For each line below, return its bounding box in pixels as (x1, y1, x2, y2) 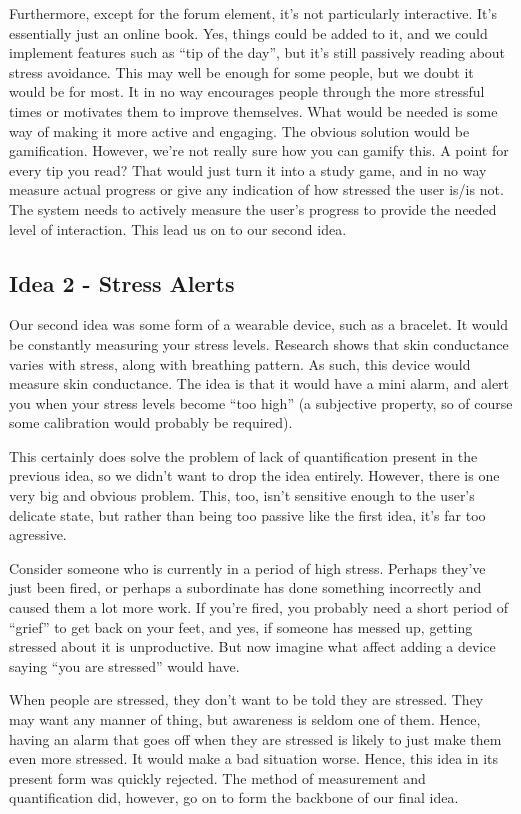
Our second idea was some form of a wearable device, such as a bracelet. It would (9, 314, 509, 335)
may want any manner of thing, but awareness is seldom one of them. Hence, (9, 709, 481, 730)
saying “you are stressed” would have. (9, 655, 240, 676)
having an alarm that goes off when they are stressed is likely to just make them (9, 728, 502, 749)
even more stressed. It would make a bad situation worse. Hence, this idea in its (9, 748, 499, 769)
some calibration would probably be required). (9, 412, 293, 433)
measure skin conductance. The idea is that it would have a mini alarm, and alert (9, 373, 510, 394)
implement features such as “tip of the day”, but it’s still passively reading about (9, 42, 506, 63)
